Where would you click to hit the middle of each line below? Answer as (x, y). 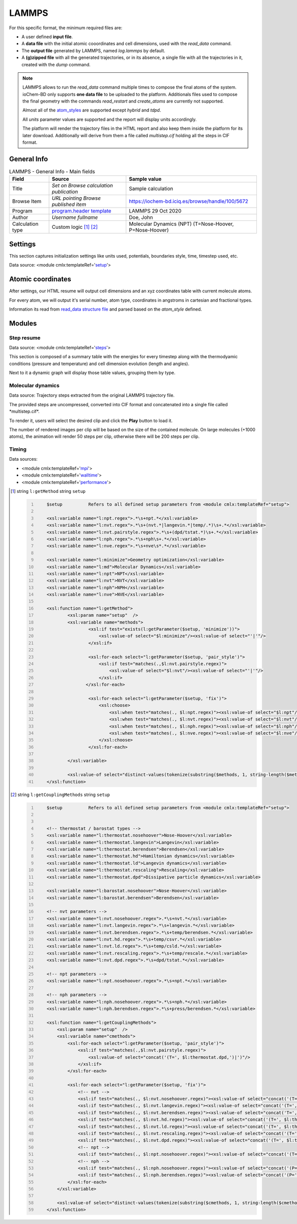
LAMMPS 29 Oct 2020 (155, 211)
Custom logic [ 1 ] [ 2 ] (75, 227)
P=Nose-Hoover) (149, 230)
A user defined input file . (47, 37)
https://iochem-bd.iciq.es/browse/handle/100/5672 (189, 202)
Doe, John (141, 217)
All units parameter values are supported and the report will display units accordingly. (110, 119)
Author (20, 217)
